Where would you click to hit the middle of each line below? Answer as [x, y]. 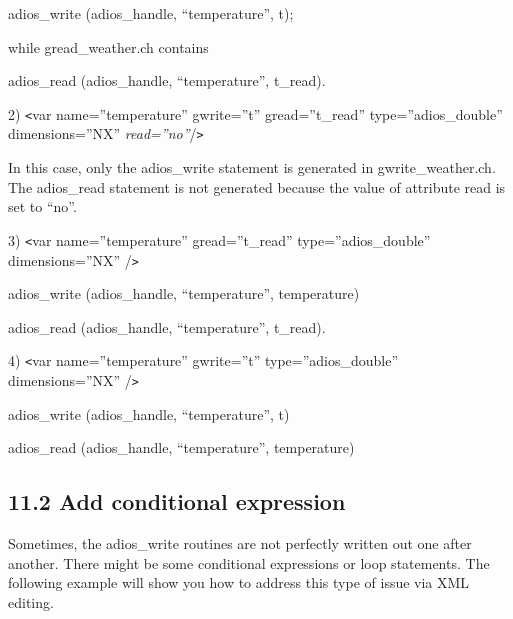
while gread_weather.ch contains [108, 46]
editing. [31, 601]
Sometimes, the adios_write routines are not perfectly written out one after [240, 543]
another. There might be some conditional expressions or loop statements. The [249, 562]
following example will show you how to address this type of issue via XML [239, 582]
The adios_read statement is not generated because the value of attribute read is [257, 186]
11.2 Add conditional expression [177, 501]
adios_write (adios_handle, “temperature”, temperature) [184, 293]
